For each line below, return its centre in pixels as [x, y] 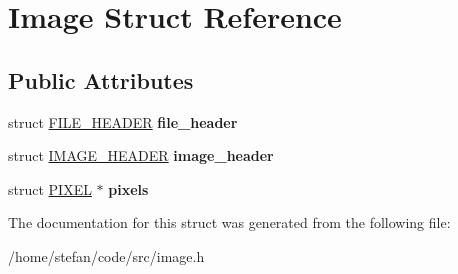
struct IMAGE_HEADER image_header [141, 155]
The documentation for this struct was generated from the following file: [229, 222]
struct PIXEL [50, 188]
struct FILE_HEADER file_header [123, 121]
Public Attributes [101, 79]
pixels [128, 188]
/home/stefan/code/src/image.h [106, 255]
